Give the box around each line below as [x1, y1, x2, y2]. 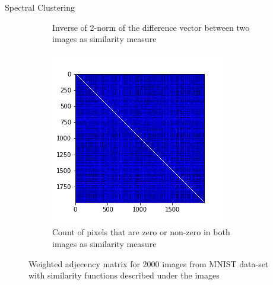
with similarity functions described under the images [28, 269, 220, 281]
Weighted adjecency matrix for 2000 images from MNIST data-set [28, 257, 269, 270]
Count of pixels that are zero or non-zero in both [52, 226, 230, 238]
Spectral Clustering [5, 1, 75, 13]
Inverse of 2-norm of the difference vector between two [52, 21, 250, 33]
